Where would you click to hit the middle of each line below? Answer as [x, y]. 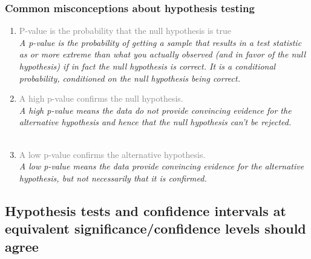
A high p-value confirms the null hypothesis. [101, 98]
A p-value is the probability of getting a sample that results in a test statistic [160, 42]
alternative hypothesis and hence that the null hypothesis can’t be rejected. [155, 122]
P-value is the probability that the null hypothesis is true [125, 31]
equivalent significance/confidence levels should [155, 228]
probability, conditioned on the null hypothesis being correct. [129, 78]
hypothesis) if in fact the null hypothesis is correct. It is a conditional [147, 66]
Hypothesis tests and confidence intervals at [146, 210]
